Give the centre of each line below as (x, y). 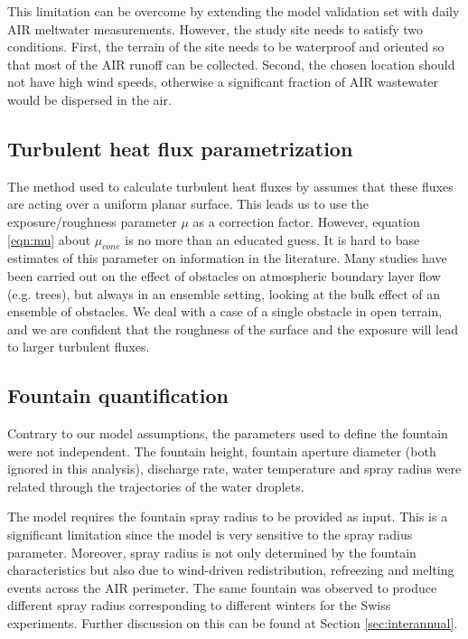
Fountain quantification (118, 395)
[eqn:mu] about (49, 239)
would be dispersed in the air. (89, 99)
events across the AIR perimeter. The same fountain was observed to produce (222, 587)
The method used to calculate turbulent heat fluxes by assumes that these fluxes (230, 186)
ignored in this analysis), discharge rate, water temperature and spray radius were (234, 469)
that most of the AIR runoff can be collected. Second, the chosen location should (231, 64)
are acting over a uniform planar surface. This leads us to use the (188, 204)
